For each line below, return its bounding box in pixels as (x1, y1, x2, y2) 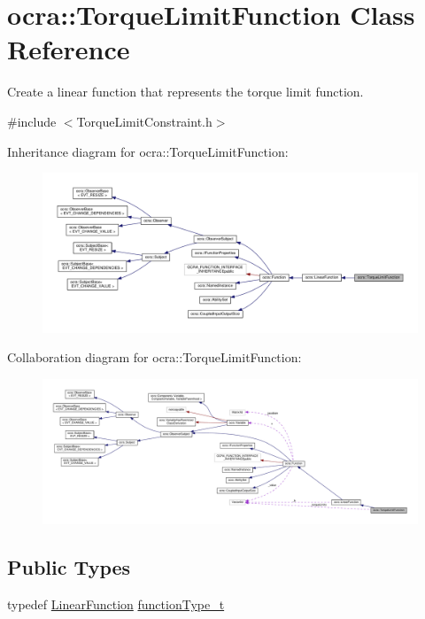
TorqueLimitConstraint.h (76, 112, 212, 130)
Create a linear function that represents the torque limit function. (7, 82, 364, 101)
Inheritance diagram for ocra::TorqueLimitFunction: (7, 142, 289, 160)
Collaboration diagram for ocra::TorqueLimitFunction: (7, 348, 302, 367)
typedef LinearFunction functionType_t (7, 594, 225, 613)
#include (7, 112, 57, 130)
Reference (7, 31, 130, 67)
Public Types (7, 553, 131, 580)
